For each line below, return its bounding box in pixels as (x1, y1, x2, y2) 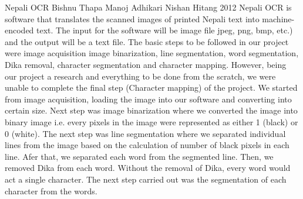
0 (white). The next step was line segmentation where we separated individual (5, 127, 286, 139)
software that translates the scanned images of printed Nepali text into (5, 12, 260, 25)
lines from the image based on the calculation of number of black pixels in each (5, 139, 289, 151)
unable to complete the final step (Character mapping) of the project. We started (5, 81, 298, 94)
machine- (262, 12, 295, 25)
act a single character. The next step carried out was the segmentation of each (5, 173, 287, 185)
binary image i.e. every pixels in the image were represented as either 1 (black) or (5, 115, 298, 128)
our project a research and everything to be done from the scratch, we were (5, 70, 276, 82)
